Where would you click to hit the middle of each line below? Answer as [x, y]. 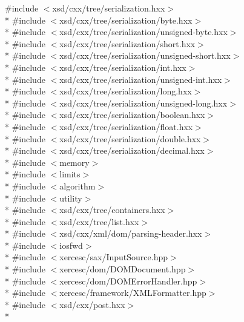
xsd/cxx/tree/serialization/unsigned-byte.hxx [143, 32]
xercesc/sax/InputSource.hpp [114, 257]
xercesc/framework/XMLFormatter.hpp [133, 293]
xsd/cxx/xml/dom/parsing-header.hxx [131, 233]
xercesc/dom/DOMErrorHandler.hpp [128, 281]
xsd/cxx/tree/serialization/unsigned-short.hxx [145, 55]
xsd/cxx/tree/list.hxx [99, 221]
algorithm [77, 186]
